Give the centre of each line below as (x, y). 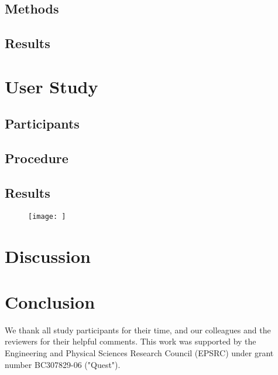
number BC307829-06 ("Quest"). (63, 364)
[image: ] (47, 216)
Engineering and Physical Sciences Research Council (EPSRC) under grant (139, 353)
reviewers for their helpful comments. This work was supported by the (131, 341)
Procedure (37, 158)
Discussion (48, 256)
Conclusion (50, 301)
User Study (52, 86)
